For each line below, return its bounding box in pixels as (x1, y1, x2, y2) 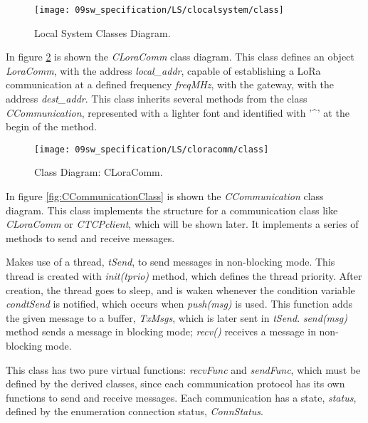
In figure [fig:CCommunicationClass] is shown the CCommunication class (6, 189, 324, 204)
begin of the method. (6, 119, 97, 134)
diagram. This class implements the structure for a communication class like (6, 202, 338, 217)
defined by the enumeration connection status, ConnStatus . (6, 404, 263, 419)
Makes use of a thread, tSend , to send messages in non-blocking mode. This (6, 254, 335, 269)
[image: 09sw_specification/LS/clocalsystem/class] (34, 5, 284, 15)
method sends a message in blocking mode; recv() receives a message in (6, 324, 316, 339)
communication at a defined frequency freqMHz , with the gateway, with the (6, 77, 335, 92)
